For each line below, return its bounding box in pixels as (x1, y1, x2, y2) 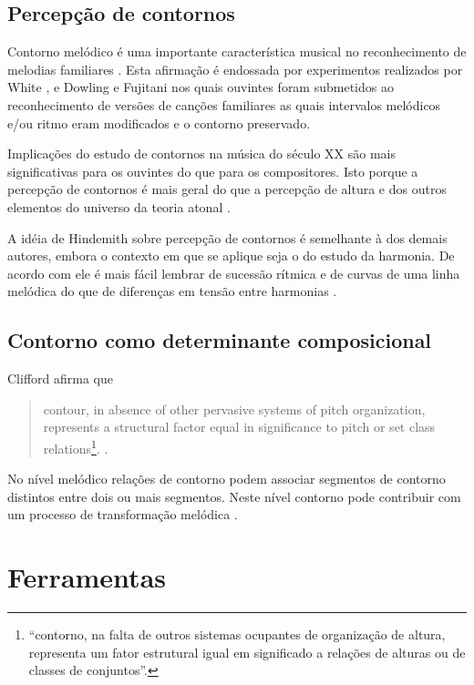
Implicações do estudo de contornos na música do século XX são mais (7, 144, 396, 163)
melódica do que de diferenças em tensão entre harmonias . (7, 281, 337, 301)
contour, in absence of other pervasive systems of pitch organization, (43, 399, 426, 418)
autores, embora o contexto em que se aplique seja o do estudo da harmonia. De (7, 246, 455, 265)
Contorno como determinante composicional (7, 326, 432, 354)
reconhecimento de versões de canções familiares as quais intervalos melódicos (7, 95, 441, 114)
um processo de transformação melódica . (7, 505, 238, 524)
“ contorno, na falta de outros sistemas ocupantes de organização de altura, (28, 625, 446, 644)
